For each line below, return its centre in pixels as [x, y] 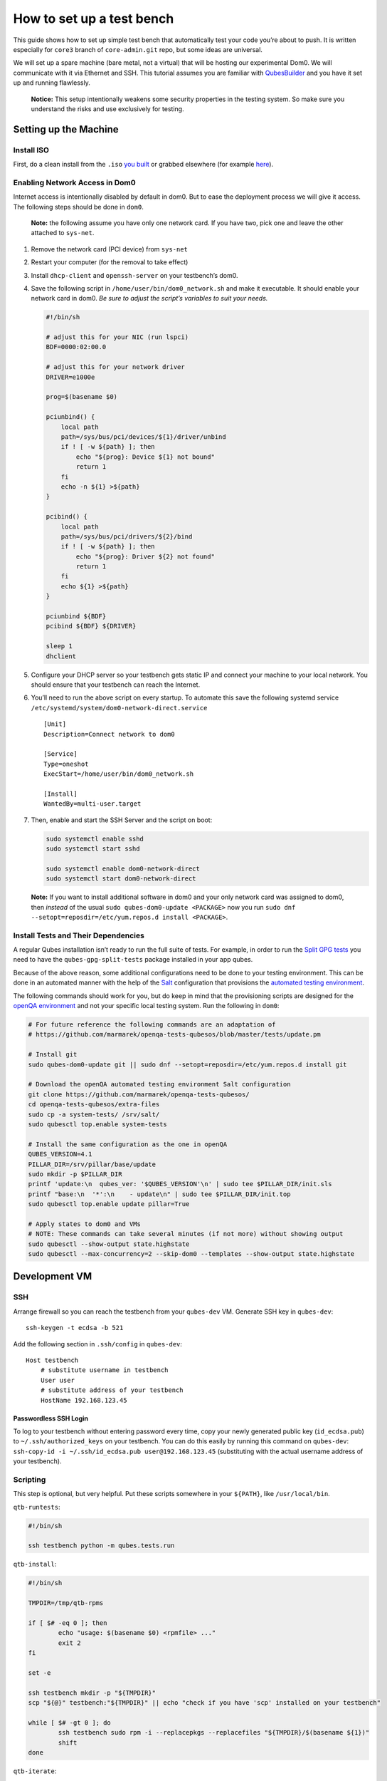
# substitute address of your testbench [112, 1390]
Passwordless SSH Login [51, 1418]
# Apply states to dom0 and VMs [85, 1224]
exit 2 [69, 1643]
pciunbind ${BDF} [76, 617]
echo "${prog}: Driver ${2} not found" [145, 556]
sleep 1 [59, 646]
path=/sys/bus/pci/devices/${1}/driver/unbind [144, 437]
